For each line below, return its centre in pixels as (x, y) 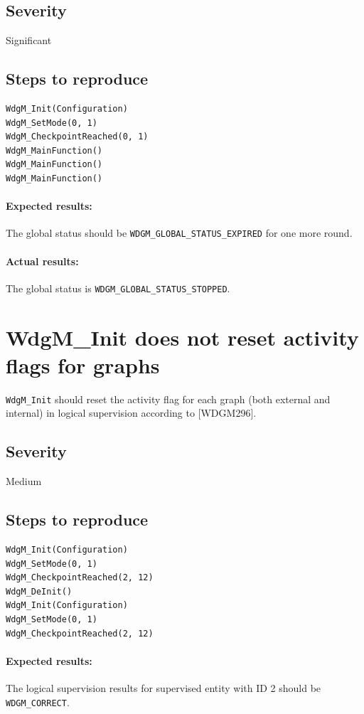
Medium (24, 481)
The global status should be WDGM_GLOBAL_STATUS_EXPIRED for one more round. (179, 233)
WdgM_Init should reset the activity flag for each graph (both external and (168, 399)
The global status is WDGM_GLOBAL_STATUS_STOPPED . (118, 288)
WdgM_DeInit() (39, 591)
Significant (29, 40)
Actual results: (42, 261)
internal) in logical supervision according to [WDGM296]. (131, 413)
